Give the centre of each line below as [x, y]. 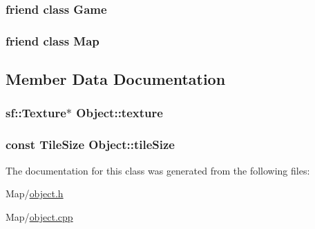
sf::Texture [36, 113]
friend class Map [52, 40]
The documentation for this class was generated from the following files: [158, 170]
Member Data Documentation [116, 79]
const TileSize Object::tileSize [90, 145]
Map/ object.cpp [39, 216]
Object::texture [120, 113]
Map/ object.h [35, 193]
